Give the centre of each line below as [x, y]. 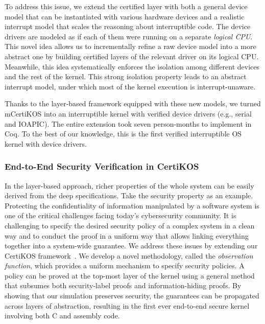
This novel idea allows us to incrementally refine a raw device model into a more [130, 46]
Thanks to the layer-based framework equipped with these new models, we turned [133, 103]
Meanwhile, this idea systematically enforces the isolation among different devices [132, 66]
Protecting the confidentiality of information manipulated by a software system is [132, 205]
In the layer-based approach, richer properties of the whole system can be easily [129, 185]
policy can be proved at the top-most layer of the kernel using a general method [130, 275]
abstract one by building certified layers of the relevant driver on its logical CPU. [132, 56]
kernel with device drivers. [46, 143]
